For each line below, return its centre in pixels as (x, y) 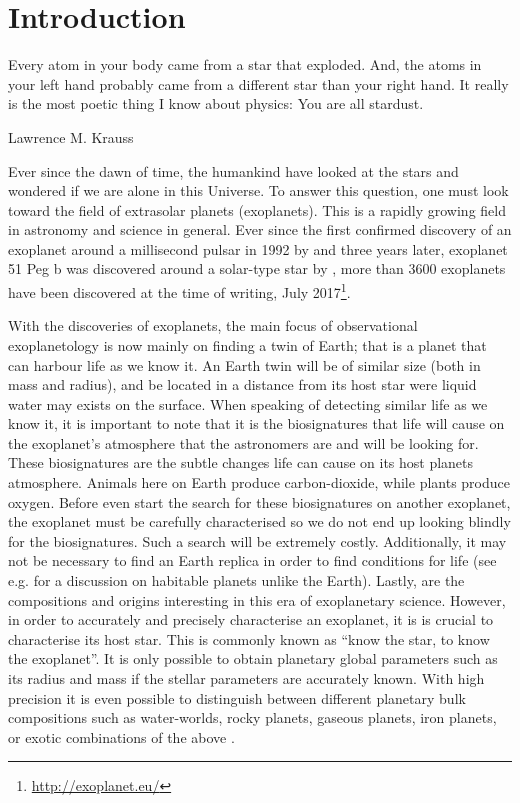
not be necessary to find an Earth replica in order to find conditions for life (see (252, 560)
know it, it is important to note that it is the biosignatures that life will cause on (256, 423)
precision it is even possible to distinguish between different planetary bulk (237, 697)
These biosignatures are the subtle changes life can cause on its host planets (241, 462)
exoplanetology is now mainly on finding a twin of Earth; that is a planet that (247, 344)
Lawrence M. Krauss (71, 136)
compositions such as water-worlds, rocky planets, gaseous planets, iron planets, (252, 717)
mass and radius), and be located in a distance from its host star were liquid (242, 384)
